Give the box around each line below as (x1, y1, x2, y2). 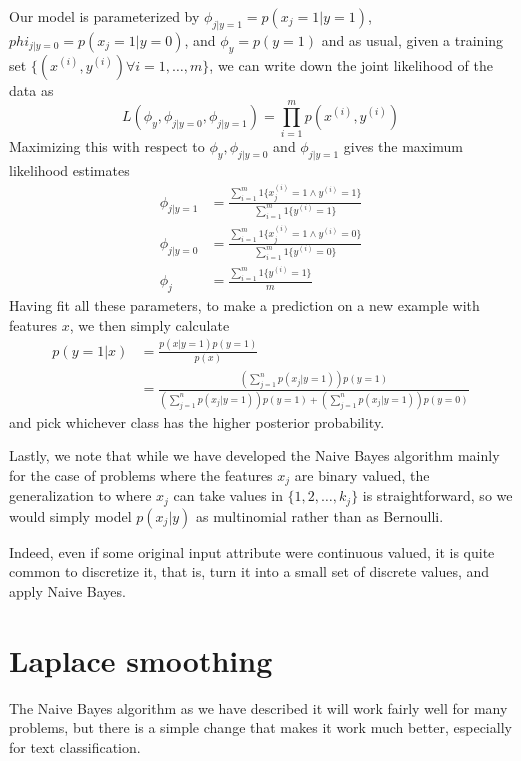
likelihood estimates (9, 160, 130, 181)
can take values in (173, 485, 283, 506)
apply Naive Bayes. (9, 581, 126, 602)
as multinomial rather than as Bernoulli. (196, 505, 444, 526)
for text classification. (9, 736, 141, 757)
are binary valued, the (294, 464, 430, 485)
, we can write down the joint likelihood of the (209, 54, 493, 75)
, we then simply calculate (69, 314, 230, 335)
